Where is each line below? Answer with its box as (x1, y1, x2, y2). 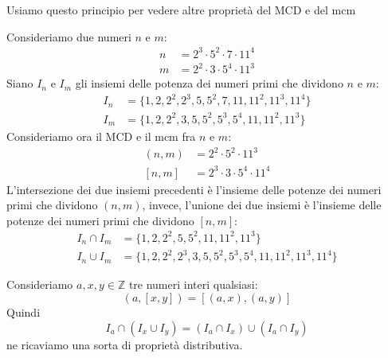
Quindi (6, 304, 41, 320)
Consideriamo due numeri (6, 28, 131, 45)
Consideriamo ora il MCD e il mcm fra (6, 127, 196, 144)
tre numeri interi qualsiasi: (128, 276, 258, 293)
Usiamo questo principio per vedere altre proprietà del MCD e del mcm (6, 2, 356, 18)
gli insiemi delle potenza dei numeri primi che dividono (75, 75, 343, 91)
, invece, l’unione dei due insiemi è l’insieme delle (142, 197, 382, 213)
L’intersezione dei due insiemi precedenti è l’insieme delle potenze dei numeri (6, 181, 382, 197)
